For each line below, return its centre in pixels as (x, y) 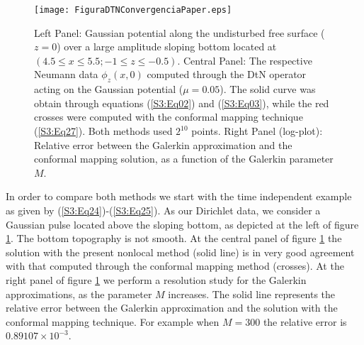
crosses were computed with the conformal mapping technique (169, 117)
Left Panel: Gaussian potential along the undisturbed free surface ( (180, 32)
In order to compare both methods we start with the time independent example (179, 196)
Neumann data (66, 74)
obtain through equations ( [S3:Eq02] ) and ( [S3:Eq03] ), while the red (182, 103)
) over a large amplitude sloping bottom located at (167, 46)
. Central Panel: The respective (245, 60)
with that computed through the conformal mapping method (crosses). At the (175, 266)
